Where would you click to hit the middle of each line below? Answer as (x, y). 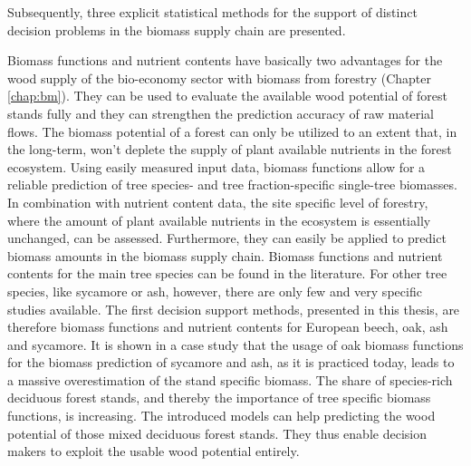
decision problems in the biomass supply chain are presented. (177, 29)
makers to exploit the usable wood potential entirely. (154, 451)
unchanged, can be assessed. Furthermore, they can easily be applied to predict (227, 238)
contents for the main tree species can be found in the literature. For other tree (227, 273)
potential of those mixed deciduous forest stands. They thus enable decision (217, 433)
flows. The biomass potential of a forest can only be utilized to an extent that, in (232, 131)
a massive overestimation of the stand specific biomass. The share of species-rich (230, 379)
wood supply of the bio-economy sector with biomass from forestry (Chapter (220, 78)
